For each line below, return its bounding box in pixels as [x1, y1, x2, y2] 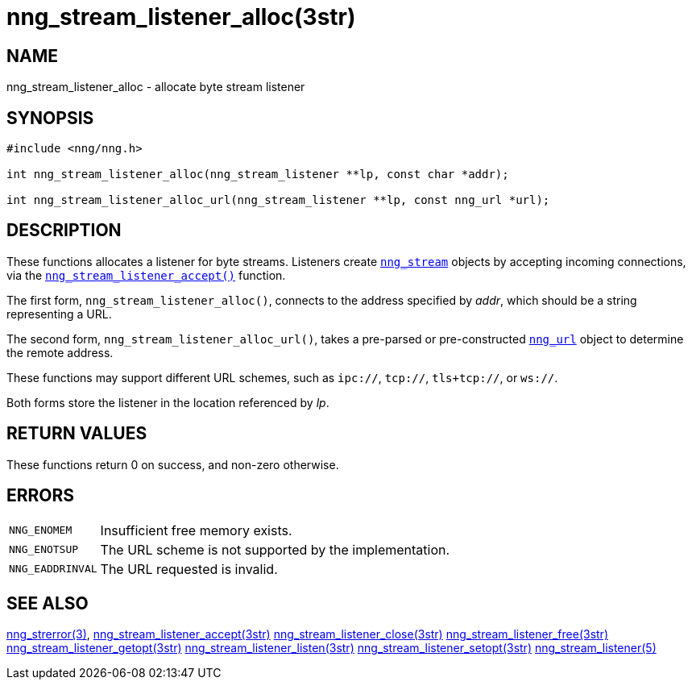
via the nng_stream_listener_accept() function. [6, 268, 286, 282]
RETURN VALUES [6, 423, 147, 444]
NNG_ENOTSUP [9, 543, 79, 556]
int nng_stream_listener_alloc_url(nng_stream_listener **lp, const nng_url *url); [6, 193, 550, 207]
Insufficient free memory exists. [100, 522, 292, 538]
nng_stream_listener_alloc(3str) [6, 3, 356, 31]
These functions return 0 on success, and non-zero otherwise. [6, 457, 339, 472]
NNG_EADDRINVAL [9, 563, 97, 576]
